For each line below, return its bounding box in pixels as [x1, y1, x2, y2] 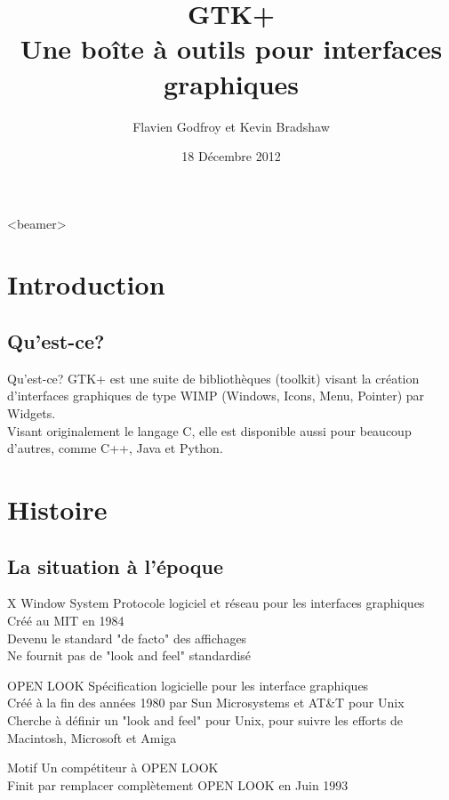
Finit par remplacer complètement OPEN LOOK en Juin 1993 [7, 775, 349, 794]
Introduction [7, 266, 165, 303]
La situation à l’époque [7, 552, 224, 579]
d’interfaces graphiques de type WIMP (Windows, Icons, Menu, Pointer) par [7, 386, 425, 405]
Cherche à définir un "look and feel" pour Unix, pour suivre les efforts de [7, 710, 403, 729]
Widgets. [7, 404, 56, 423]
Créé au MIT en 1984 [7, 611, 124, 629]
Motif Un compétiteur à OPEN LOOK [7, 758, 219, 777]
